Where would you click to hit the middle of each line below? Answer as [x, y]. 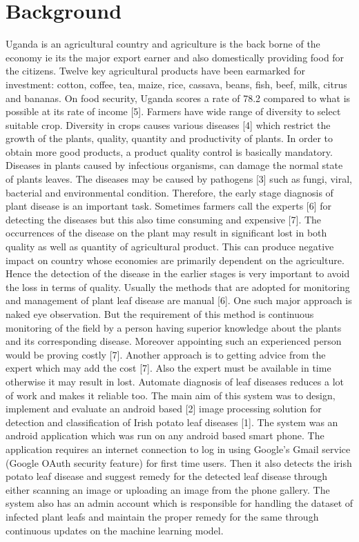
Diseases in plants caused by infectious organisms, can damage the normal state [174, 165]
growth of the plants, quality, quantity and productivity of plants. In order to [169, 138]
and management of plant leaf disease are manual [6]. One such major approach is [179, 300]
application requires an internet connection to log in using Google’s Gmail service [178, 449]
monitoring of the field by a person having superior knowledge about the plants [174, 327]
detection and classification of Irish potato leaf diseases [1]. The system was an [172, 422]
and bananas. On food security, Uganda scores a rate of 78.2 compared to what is [178, 98]
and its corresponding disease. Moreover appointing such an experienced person [174, 341]
